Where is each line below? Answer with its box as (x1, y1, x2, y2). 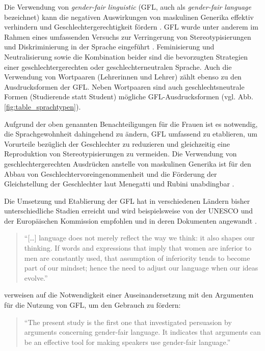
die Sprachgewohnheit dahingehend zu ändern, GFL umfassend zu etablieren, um (4, 128, 258, 139)
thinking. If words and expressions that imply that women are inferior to (24, 242, 252, 253)
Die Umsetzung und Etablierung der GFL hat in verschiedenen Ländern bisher (4, 195, 250, 206)
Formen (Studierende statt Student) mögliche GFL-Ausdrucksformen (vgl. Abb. (4, 91, 253, 102)
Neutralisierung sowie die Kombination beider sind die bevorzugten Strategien (4, 51, 248, 62)
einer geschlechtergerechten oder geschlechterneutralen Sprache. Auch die (4, 61, 232, 72)
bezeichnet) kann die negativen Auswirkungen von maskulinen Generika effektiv (4, 11, 254, 22)
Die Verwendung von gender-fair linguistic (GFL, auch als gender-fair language (4, 2, 251, 12)
